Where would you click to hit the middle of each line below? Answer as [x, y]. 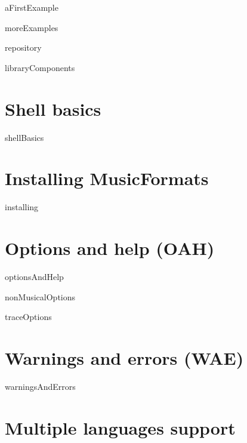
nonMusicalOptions [40, 296]
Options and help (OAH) [110, 248]
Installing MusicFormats [107, 178]
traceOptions [28, 317]
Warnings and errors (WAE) [124, 357]
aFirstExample [32, 7]
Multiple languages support [120, 427]
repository [23, 47]
